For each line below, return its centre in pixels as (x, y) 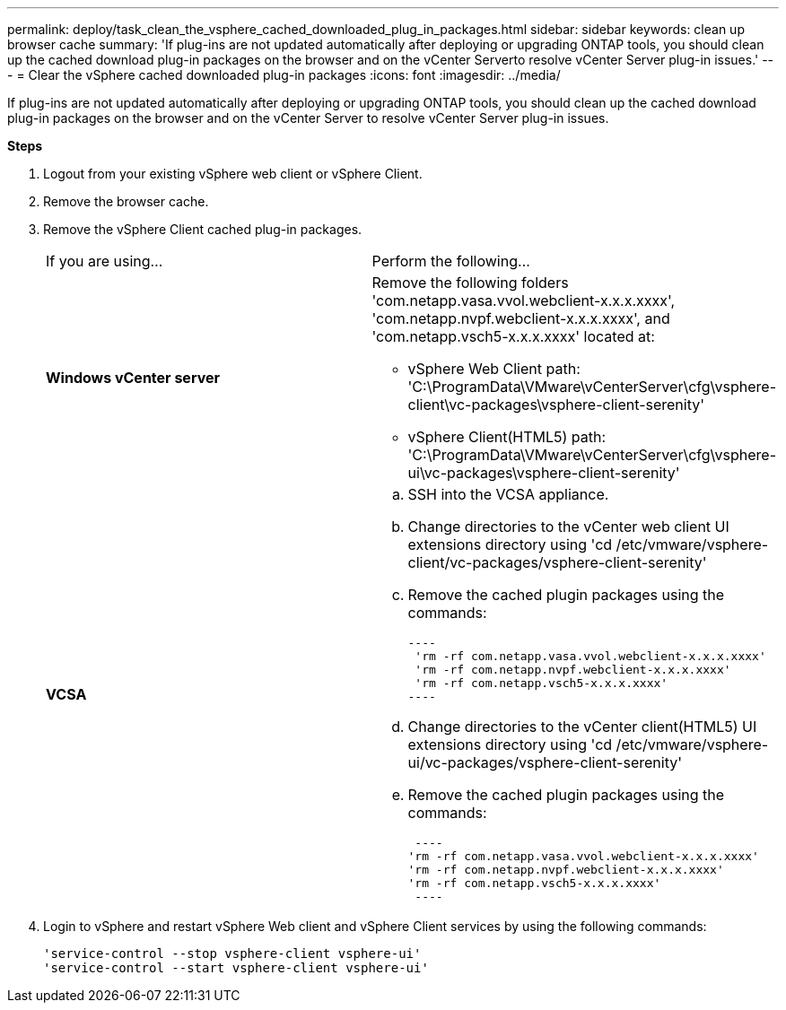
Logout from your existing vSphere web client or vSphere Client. (233, 174)
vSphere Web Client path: (494, 369)
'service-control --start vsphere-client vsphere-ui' (236, 968)
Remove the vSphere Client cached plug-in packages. (203, 229)
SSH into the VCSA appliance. (508, 494)
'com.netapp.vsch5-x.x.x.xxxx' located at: (513, 336)
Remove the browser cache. (126, 201)
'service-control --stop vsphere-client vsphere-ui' (232, 953)
